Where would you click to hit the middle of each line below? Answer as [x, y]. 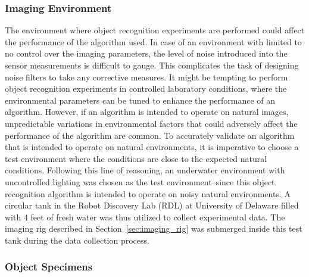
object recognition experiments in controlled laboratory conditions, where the [146, 88]
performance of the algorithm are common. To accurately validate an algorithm [150, 135]
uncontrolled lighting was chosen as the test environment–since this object [140, 181]
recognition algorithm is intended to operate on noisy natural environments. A [148, 193]
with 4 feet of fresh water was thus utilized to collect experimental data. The [145, 217]
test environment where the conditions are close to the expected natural [136, 158]
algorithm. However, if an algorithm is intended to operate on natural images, [147, 112]
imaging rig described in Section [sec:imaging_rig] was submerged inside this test [154, 228]
